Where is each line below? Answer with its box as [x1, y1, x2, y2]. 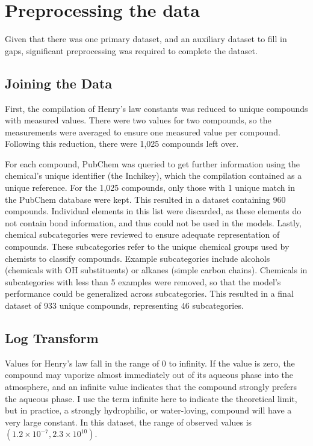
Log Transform [5, 329, 99, 347]
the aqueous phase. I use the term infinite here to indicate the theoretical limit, [5, 392, 297, 404]
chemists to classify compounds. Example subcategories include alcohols [5, 252, 270, 264]
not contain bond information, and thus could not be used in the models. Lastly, [5, 216, 302, 229]
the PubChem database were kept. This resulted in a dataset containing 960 [5, 193, 286, 205]
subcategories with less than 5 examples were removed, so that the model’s [5, 275, 281, 288]
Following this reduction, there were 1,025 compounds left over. [5, 137, 239, 150]
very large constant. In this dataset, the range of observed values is [5, 415, 252, 428]
